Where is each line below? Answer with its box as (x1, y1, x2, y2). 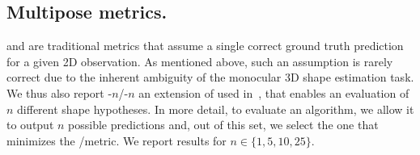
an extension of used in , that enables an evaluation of (138, 84, 409, 101)
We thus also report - (6, 84, 112, 101)
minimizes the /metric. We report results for (6, 132, 227, 149)
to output (6, 116, 54, 133)
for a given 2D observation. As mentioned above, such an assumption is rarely (6, 52, 393, 69)
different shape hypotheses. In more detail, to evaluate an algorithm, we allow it (17, 100, 414, 117)
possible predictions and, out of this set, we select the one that (68, 116, 379, 133)
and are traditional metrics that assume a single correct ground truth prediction (6, 37, 404, 54)
